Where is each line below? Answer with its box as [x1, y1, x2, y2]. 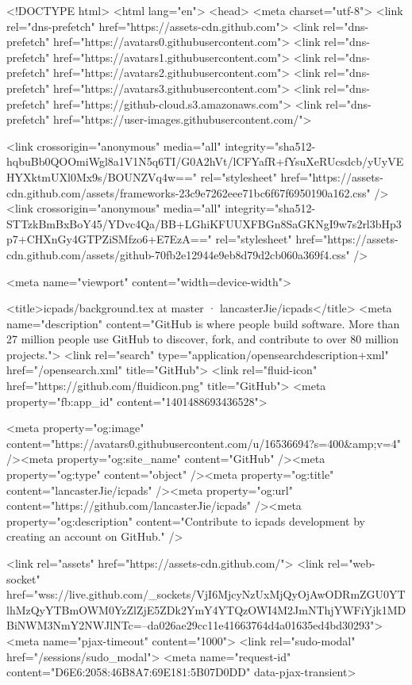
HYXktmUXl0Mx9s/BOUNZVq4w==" [6, 168, 198, 185]
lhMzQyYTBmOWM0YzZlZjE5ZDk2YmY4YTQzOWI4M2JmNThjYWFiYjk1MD [6, 601, 406, 618]
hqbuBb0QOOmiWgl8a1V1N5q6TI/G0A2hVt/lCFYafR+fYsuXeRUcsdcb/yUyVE [6, 153, 404, 170]
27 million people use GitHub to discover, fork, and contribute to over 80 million [6, 331, 399, 347]
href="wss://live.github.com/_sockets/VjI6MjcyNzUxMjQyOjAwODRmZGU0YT [6, 586, 406, 603]
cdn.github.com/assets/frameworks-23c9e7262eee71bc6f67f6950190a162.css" [6, 184, 371, 201]
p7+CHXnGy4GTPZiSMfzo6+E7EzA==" [6, 231, 212, 247]
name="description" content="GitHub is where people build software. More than [6, 315, 400, 331]
